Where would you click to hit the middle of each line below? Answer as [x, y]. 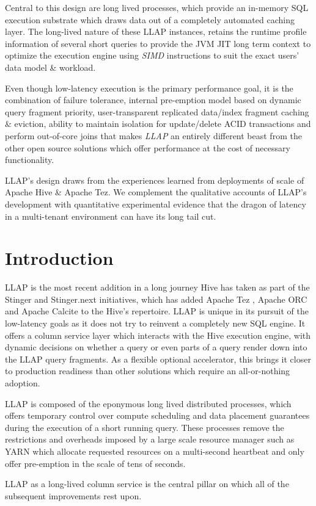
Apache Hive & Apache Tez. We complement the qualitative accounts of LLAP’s [156, 192]
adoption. [23, 382]
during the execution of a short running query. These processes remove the [145, 427]
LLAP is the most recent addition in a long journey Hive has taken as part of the [157, 287]
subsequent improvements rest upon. [73, 495]
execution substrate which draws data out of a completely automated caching [150, 19]
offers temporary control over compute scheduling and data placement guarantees [157, 415]
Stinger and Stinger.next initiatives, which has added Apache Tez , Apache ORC [156, 299]
